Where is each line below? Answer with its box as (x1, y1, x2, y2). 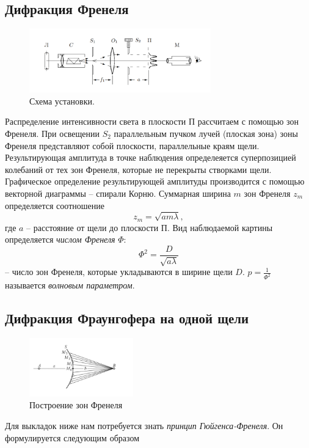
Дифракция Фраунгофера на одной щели (5, 309, 249, 328)
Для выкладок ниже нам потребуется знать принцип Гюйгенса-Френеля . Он (5, 419, 283, 432)
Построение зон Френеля (29, 398, 123, 411)
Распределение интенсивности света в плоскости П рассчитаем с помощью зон (5, 115, 299, 128)
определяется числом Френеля (5, 233, 115, 246)
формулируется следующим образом (5, 431, 140, 444)
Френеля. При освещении (5, 127, 100, 139)
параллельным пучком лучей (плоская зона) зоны (114, 127, 298, 139)
